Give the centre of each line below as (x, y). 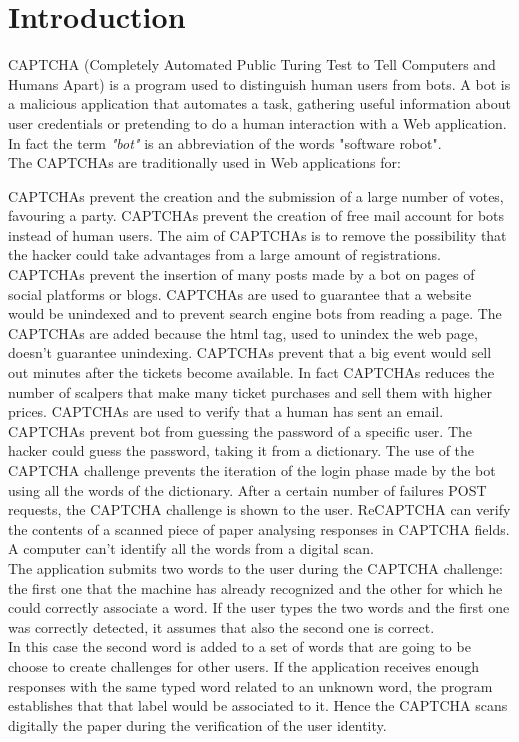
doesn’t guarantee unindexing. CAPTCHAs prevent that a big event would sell (250, 352)
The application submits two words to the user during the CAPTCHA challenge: (255, 567)
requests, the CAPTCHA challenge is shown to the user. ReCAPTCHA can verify (259, 509)
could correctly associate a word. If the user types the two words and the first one (259, 607)
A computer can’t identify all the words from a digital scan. (191, 548)
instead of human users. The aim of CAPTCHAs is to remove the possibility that (257, 234)
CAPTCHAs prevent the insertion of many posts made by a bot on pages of (241, 274)
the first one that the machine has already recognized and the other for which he (255, 587)
